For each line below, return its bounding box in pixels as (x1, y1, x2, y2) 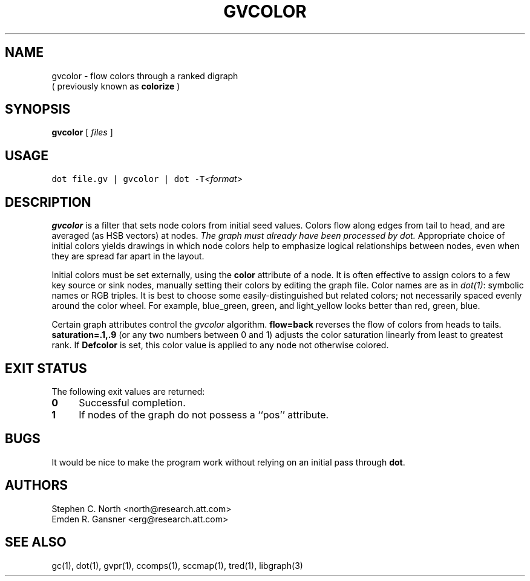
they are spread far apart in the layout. (51, 251, 204, 262)
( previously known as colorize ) (51, 80, 180, 91)
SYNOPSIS (5, 102, 71, 117)
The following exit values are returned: (51, 386, 205, 397)
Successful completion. (79, 396, 186, 409)
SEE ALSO (5, 534, 67, 550)
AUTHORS (5, 478, 68, 493)
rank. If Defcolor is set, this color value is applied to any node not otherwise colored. (51, 340, 389, 351)
